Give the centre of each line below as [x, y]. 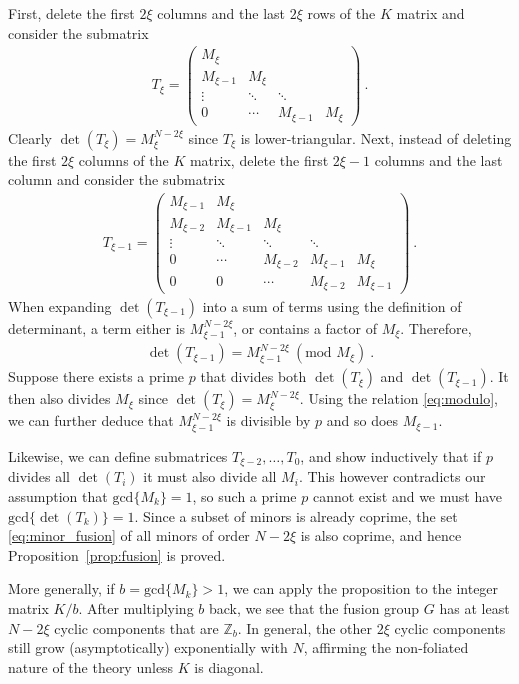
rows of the [341, 13]
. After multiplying [136, 607]
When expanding [60, 306]
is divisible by [268, 420]
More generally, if [61, 588]
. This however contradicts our [392, 476]
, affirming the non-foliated [386, 647]
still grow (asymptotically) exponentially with [148, 647]
